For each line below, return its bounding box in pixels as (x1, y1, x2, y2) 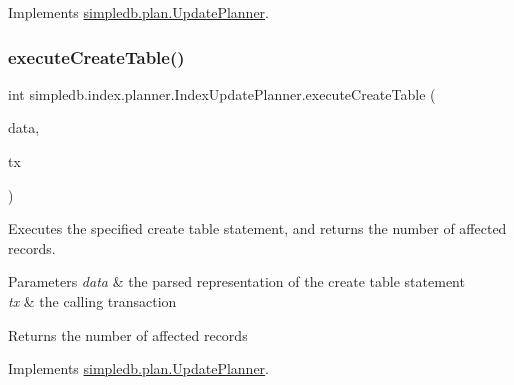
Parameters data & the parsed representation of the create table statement (8, 271, 465, 292)
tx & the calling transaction (8, 290, 177, 311)
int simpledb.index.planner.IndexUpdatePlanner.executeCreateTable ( (8, 83, 436, 104)
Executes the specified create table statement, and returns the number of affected (8, 218, 507, 239)
